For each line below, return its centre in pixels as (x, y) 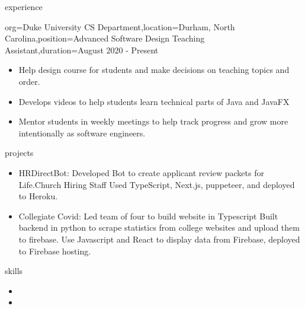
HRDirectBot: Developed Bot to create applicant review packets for (141, 172)
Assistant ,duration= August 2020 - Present (82, 50)
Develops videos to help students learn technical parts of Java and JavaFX (154, 101)
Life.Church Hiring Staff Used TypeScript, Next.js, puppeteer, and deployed (157, 184)
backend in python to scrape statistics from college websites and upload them (159, 227)
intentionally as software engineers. (82, 133)
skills (14, 271)
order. (29, 81)
